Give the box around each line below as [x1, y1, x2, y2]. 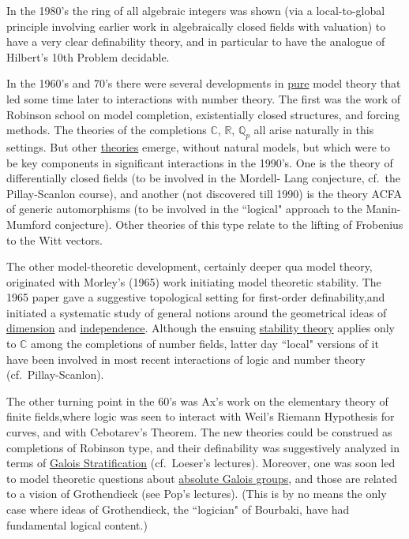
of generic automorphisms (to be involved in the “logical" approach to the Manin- [6, 200, 401, 217]
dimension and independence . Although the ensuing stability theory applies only [6, 320, 396, 336]
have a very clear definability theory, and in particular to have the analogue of [6, 33, 385, 50]
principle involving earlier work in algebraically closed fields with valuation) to [6, 17, 386, 34]
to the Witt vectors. [6, 231, 103, 248]
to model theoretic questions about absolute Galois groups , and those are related [6, 470, 398, 486]
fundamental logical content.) [6, 516, 148, 533]
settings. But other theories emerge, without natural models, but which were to [6, 138, 391, 155]
